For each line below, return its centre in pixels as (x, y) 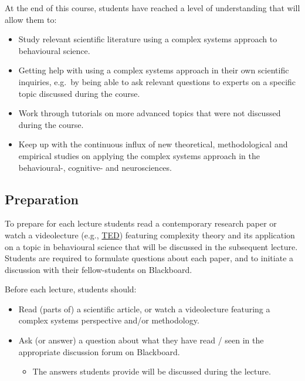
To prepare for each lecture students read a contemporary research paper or (141, 223)
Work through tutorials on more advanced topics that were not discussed (150, 113)
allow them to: (31, 19)
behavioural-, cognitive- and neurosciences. (95, 167)
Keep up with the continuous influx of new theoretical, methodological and (153, 144)
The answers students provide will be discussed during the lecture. (152, 371)
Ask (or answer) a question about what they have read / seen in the (141, 340)
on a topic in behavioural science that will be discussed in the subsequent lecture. (151, 246)
